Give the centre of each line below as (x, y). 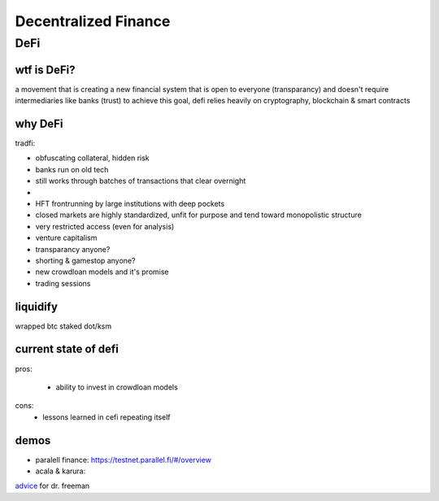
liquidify (37, 306)
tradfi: (25, 143)
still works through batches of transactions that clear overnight (141, 181)
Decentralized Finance (93, 21)
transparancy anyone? (73, 249)
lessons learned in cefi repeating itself (106, 417)
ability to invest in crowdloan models (117, 387)
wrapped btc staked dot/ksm (63, 326)
